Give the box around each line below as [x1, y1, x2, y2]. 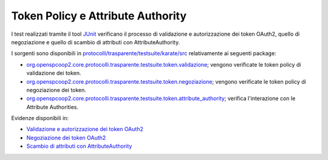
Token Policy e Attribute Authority [11, 9, 186, 22]
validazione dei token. [26, 70, 81, 77]
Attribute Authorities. [26, 103, 79, 110]
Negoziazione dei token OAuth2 [26, 134, 106, 141]
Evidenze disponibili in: [11, 115, 69, 122]
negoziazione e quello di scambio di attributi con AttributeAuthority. [11, 38, 180, 45]
